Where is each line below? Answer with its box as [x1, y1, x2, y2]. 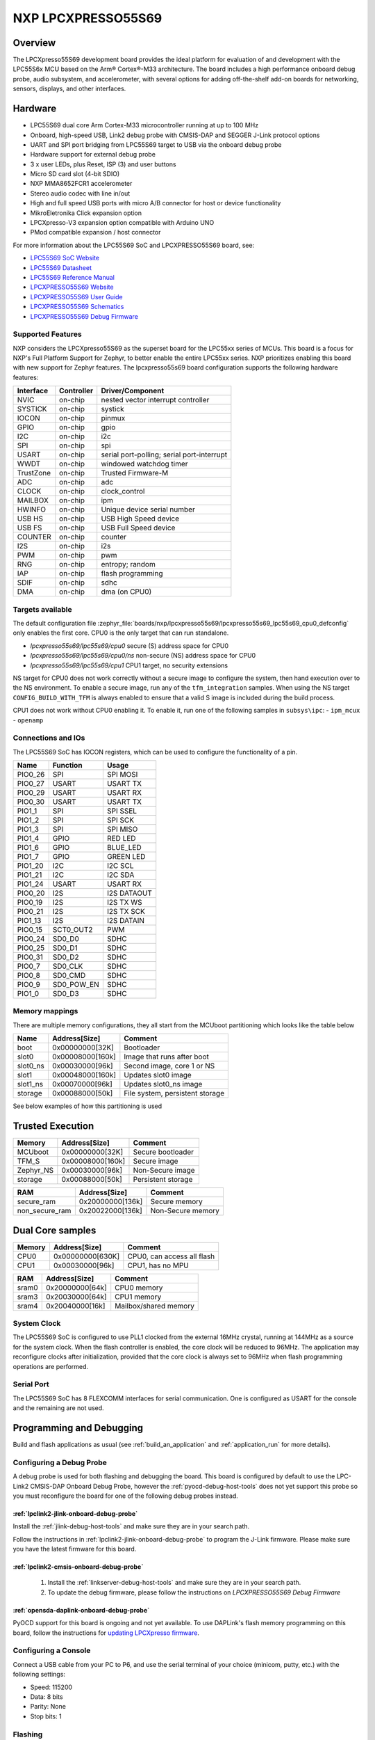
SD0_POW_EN [52, 980, 100, 990]
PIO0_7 [17, 961, 41, 971]
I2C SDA [106, 870, 135, 880]
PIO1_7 [17, 852, 40, 862]
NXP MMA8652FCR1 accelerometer [30, 180, 133, 188]
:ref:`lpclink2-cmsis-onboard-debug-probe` [12, 1563, 144, 1571]
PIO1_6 [17, 843, 40, 853]
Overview [12, 37, 56, 49]
